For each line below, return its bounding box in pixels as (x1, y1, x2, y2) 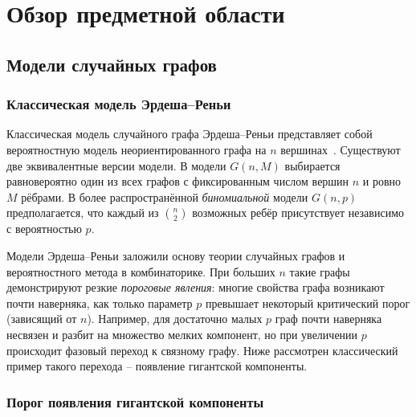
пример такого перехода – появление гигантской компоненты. (6, 358, 308, 374)
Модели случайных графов (6, 51, 217, 76)
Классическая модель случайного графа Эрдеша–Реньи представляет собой (6, 125, 373, 142)
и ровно (362, 173, 402, 190)
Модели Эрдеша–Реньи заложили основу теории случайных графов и (6, 247, 345, 264)
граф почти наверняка (275, 310, 382, 327)
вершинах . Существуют (280, 141, 401, 157)
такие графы (289, 263, 350, 280)
